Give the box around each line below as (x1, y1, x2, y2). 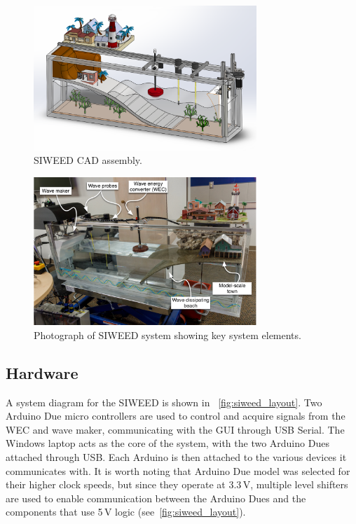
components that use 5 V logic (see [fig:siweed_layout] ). (6, 504, 246, 519)
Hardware (6, 361, 78, 383)
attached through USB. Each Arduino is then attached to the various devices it (6, 449, 347, 464)
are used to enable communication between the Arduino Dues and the (6, 490, 306, 505)
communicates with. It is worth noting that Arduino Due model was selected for (6, 463, 350, 478)
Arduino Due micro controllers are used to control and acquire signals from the (6, 408, 345, 423)
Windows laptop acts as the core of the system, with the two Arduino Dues (6, 436, 329, 450)
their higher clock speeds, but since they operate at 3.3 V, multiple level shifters (6, 477, 348, 492)
